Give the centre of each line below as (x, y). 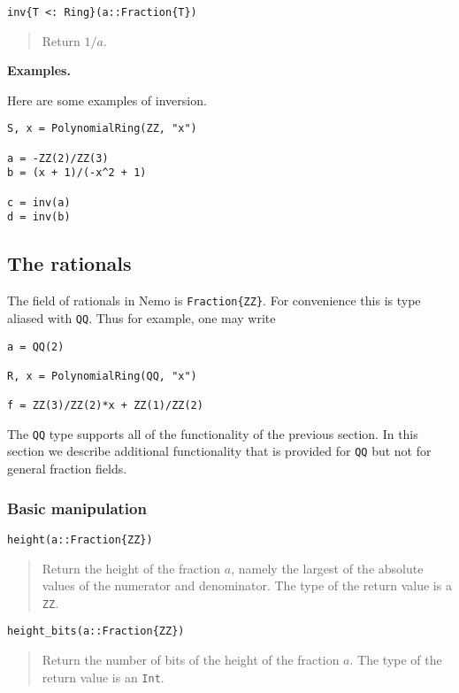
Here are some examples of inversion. (107, 100)
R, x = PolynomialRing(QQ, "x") (102, 376)
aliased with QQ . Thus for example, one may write (142, 317)
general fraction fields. (67, 469)
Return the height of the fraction (131, 568)
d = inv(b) (39, 217)
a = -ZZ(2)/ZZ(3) (58, 158)
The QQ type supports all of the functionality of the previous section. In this (213, 433)
